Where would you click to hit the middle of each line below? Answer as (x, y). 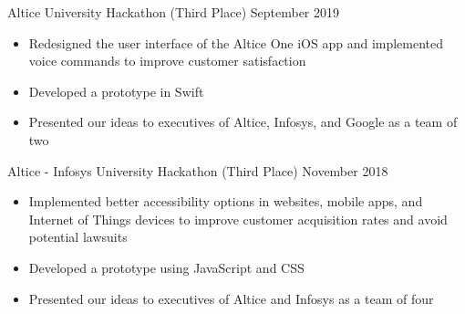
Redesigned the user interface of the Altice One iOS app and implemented (236, 42)
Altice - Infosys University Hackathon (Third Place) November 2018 (198, 170)
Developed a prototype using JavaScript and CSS (166, 267)
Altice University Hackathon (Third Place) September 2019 (173, 12)
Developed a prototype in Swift (116, 91)
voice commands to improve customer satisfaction (167, 61)
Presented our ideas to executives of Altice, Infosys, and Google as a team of (243, 122)
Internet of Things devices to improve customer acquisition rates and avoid (238, 219)
